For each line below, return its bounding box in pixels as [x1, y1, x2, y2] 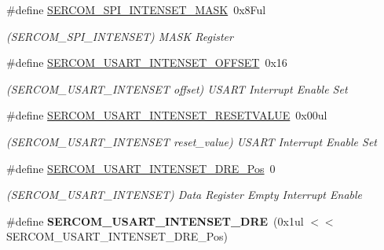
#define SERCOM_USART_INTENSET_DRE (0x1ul [6, 212, 304, 229]
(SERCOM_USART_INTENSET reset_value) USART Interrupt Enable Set [6, 133, 378, 149]
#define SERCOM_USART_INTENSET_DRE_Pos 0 [6, 160, 276, 176]
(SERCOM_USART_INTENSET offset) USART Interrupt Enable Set [6, 80, 348, 97]
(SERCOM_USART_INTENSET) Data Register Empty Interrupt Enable [6, 186, 362, 203]
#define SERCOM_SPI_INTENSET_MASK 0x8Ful [6, 2, 266, 17]
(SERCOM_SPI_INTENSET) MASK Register [6, 28, 233, 44]
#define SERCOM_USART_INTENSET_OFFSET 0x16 [6, 54, 287, 71]
